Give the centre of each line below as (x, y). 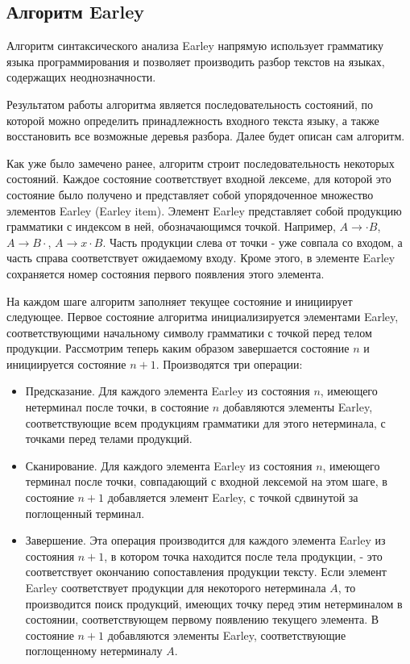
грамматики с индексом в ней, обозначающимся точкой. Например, (171, 226)
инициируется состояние (66, 363)
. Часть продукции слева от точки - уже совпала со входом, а (253, 242)
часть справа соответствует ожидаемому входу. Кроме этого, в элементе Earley (201, 258)
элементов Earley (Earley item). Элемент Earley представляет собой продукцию (204, 210)
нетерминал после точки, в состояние (117, 407)
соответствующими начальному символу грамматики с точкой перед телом (189, 332)
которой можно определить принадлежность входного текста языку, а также (193, 120)
